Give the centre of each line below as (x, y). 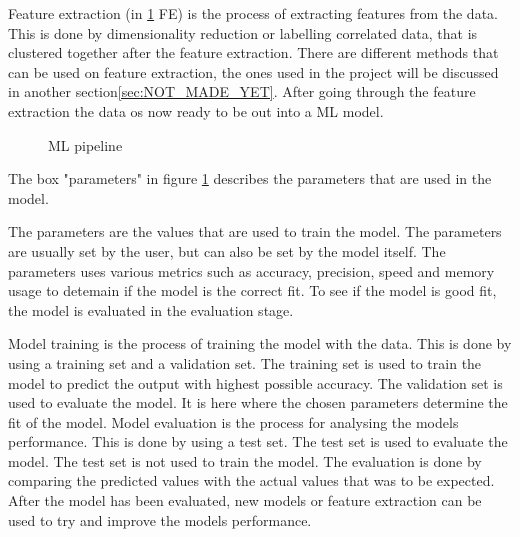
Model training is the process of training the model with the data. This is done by (260, 343)
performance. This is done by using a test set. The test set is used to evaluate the (258, 441)
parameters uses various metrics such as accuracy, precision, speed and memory (251, 270)
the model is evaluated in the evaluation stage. (151, 309)
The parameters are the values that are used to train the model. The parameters (255, 231)
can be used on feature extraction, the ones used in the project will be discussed (253, 71)
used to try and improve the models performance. (160, 519)
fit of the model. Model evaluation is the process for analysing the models (233, 421)
